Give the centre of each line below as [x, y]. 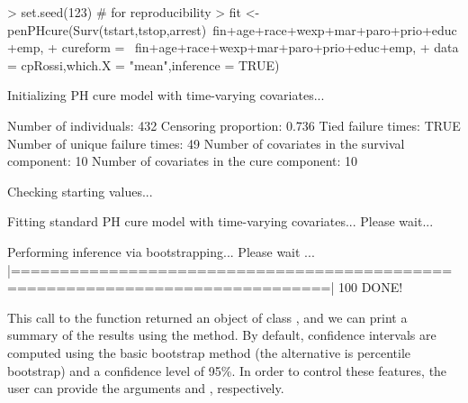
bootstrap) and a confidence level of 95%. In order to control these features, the [227, 370]
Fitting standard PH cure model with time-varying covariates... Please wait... [220, 221]
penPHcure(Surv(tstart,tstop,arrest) [107, 29]
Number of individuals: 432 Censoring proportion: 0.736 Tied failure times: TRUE [234, 125]
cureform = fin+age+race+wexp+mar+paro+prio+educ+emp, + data [260, 47]
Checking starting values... [80, 191]
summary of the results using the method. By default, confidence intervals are [222, 335]
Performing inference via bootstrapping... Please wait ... [161, 251]
